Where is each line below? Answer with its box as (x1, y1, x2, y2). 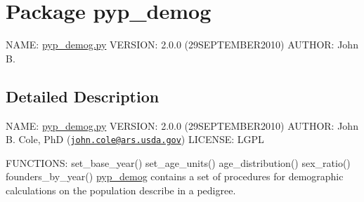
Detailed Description (6, 85, 160, 107)
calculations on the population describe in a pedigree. (6, 182, 236, 197)
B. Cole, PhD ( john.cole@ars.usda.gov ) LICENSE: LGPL (6, 132, 264, 147)
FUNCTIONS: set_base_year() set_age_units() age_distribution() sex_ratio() (6, 155, 351, 170)
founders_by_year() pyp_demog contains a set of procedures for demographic (6, 169, 344, 184)
